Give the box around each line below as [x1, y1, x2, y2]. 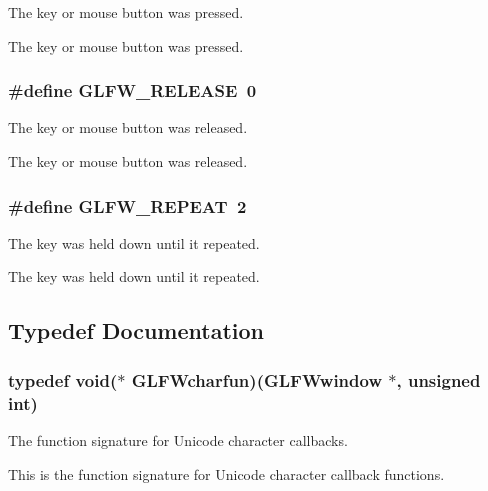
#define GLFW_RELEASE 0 [8, 78, 257, 103]
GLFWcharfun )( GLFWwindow [131, 367, 382, 392]
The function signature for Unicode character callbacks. [8, 429, 348, 450]
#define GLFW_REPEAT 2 [8, 193, 247, 218]
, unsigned [396, 367, 481, 392]
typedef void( [8, 367, 118, 392]
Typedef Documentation [8, 315, 264, 346]
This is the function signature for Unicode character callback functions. [8, 463, 445, 484]
